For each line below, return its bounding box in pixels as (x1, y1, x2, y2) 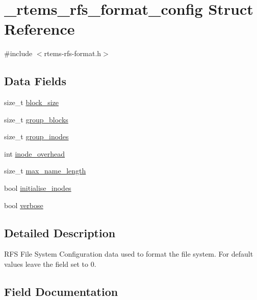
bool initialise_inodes (4, 183, 71, 193)
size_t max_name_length (4, 165, 86, 176)
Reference (4, 18, 75, 39)
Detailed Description (4, 224, 116, 240)
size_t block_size (4, 97, 59, 108)
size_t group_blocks (4, 114, 68, 124)
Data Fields (4, 73, 67, 89)
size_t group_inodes (4, 131, 69, 142)
